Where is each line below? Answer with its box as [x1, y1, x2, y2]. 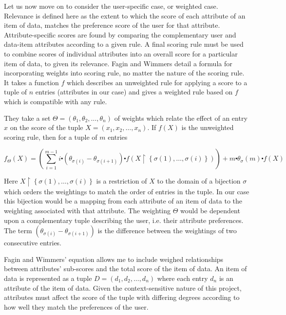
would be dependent [180, 205, 240, 215]
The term [4, 225, 32, 236]
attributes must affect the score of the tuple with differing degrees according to [4, 292, 240, 302]
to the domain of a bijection [157, 176, 241, 186]
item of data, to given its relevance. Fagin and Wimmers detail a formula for [4, 58, 232, 68]
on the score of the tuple [10, 122, 83, 132]
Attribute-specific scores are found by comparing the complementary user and [4, 29, 236, 39]
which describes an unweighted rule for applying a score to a [67, 77, 248, 87]
